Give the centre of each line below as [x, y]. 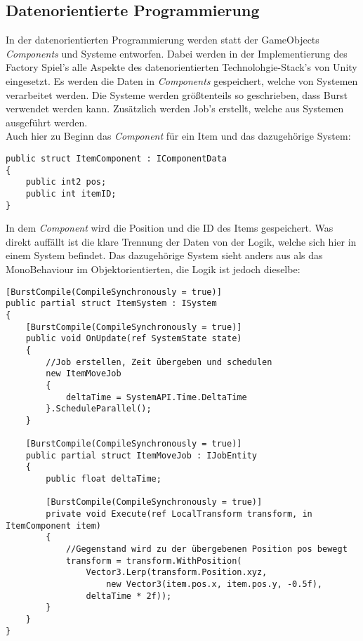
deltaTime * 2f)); [129, 596]
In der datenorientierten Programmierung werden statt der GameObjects [163, 40]
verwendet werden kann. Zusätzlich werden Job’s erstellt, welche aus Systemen [175, 108]
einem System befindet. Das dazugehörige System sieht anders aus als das [164, 255]
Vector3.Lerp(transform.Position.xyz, [177, 573]
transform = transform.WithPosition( [154, 561]
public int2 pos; [66, 182]
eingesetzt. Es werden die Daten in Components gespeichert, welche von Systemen [182, 80]
